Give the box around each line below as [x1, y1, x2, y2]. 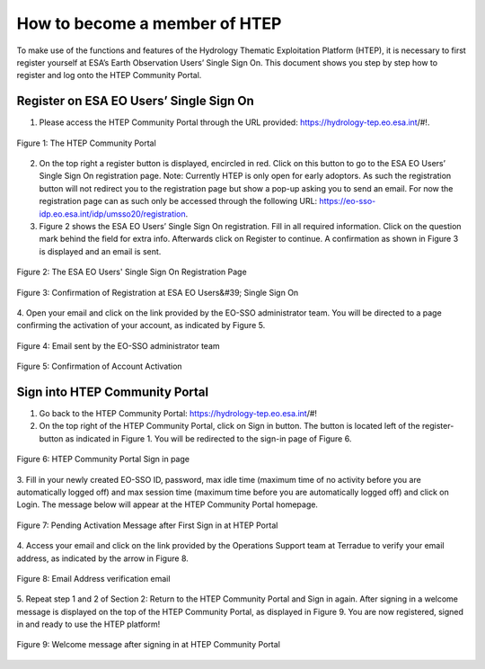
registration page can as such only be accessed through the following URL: [39, 196, 318, 207]
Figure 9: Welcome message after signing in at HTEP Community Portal [16, 639, 280, 650]
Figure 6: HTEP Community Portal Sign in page [16, 454, 190, 465]
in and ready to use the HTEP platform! [16, 619, 161, 629]
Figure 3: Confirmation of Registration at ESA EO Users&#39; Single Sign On [16, 287, 299, 298]
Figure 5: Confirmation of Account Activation [16, 361, 183, 372]
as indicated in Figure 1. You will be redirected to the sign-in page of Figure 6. [65, 433, 352, 444]
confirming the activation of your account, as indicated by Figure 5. [16, 320, 266, 331]
